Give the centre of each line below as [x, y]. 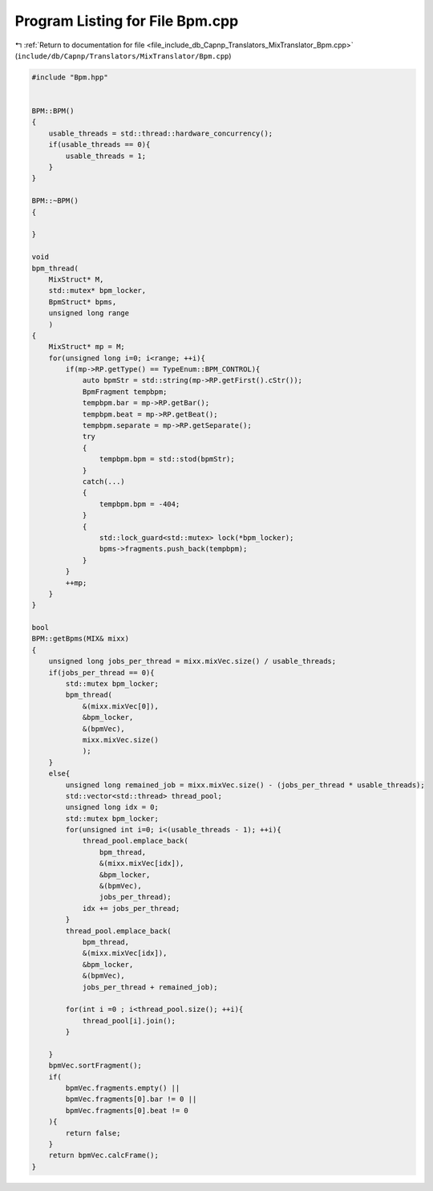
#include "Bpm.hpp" [70, 77]
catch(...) [104, 481]
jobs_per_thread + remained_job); [150, 987]
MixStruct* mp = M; [87, 347]
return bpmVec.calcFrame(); [104, 1155]
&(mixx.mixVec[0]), [121, 706]
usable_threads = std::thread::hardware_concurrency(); [161, 133]
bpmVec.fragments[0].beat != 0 [127, 1110]
